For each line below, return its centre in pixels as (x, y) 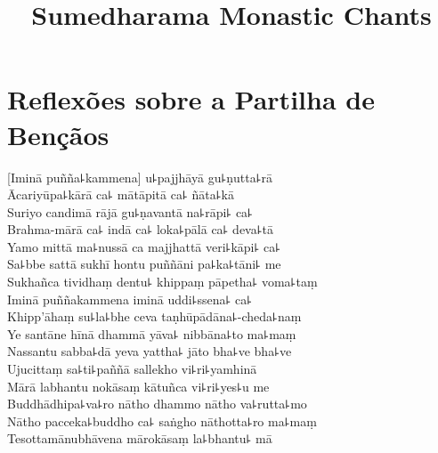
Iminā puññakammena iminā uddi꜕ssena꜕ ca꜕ (130, 299)
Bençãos (58, 134)
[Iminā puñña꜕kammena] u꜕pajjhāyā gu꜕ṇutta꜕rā (140, 177)
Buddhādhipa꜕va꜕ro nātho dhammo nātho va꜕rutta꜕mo (157, 404)
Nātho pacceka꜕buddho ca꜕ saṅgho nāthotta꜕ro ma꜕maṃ (162, 421)
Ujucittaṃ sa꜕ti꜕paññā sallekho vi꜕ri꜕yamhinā (132, 369)
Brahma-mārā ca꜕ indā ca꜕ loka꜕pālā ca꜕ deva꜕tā (141, 229)
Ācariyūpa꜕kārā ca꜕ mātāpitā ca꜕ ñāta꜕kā (121, 194)
